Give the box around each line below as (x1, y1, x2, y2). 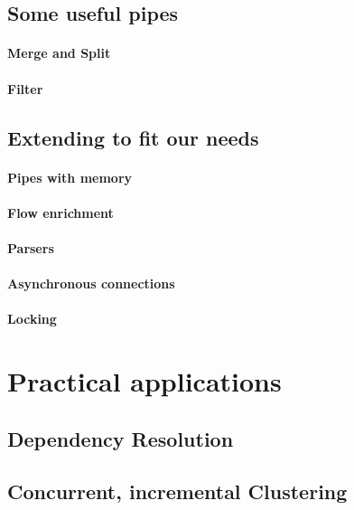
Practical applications (7, 363, 282, 400)
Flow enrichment (7, 203, 114, 222)
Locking (7, 309, 57, 328)
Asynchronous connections (7, 274, 175, 293)
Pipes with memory (7, 167, 133, 186)
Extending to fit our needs (7, 123, 259, 151)
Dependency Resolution (7, 424, 234, 452)
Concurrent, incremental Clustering (7, 477, 348, 505)
